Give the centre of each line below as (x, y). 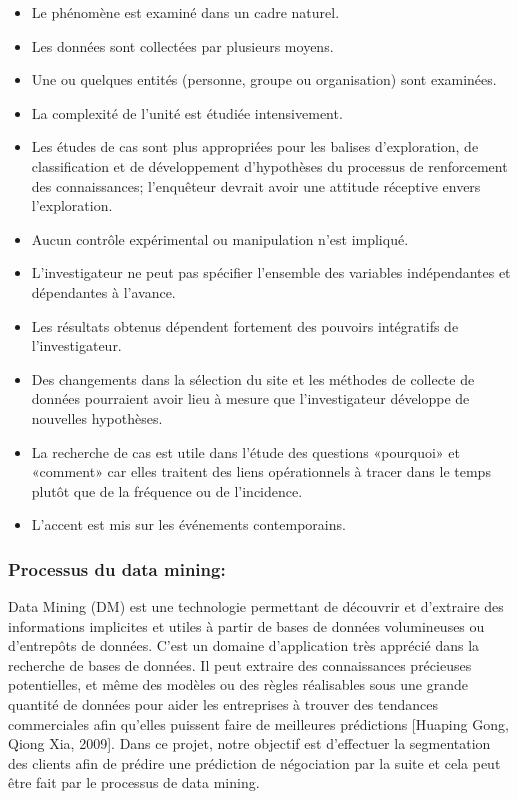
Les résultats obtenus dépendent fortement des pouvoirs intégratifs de (245, 325)
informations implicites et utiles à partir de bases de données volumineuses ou (246, 625)
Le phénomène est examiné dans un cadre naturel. (185, 12)
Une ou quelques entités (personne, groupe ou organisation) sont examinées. (264, 79)
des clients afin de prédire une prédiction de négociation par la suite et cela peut (254, 762)
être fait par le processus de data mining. (134, 782)
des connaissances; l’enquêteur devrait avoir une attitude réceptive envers (256, 185)
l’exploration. (72, 205)
